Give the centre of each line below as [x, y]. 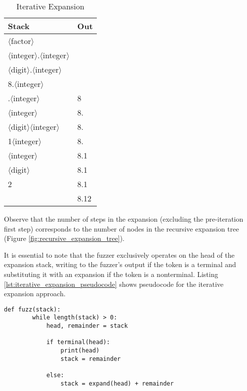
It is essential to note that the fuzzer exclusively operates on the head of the [119, 254]
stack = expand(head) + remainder [117, 383]
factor [21, 41]
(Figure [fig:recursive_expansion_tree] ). [64, 238]
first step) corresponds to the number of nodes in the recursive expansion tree [122, 228]
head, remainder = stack [87, 326]
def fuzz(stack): [32, 309]
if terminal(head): [78, 342]
